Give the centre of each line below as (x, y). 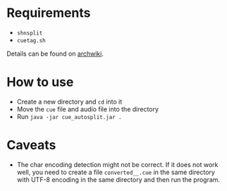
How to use (40, 82)
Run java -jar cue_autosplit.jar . (69, 116)
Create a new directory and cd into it (69, 101)
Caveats (31, 145)
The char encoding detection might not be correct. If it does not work (117, 164)
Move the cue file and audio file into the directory (88, 109)
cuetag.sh (31, 40)
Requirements (49, 13)
